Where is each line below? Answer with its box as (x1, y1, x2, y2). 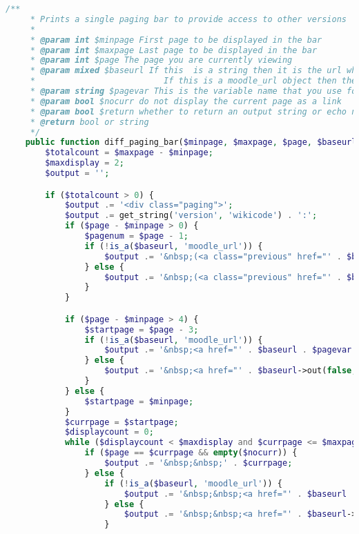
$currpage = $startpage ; (64, 417, 179, 427)
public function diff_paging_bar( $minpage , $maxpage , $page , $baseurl (25, 137, 357, 148)
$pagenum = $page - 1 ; (84, 231, 188, 241)
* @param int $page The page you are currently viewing (30, 55, 293, 66)
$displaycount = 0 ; (64, 427, 154, 437)
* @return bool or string (30, 117, 149, 127)
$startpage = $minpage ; (84, 396, 194, 406)
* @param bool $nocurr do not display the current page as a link (30, 96, 342, 106)
